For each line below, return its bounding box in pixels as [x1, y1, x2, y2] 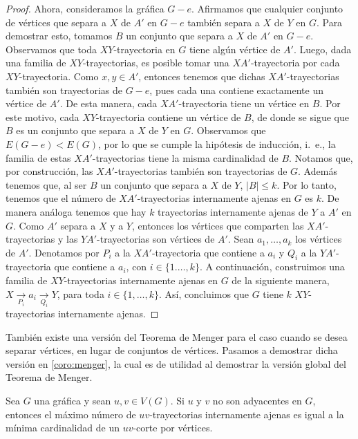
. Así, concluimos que [158, 286, 249, 301]
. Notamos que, [289, 150, 353, 165]
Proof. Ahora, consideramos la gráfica [6, 1, 164, 15]
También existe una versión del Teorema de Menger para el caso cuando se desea [6, 329, 348, 344]
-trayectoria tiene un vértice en [178, 96, 310, 111]
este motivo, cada [6, 109, 79, 124]
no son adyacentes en [212, 393, 302, 407]
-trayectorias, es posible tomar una [82, 55, 229, 70]
